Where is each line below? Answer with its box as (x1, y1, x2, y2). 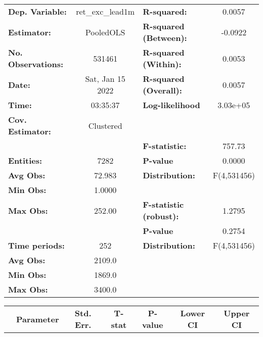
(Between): (143, 32, 187, 43)
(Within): (143, 58, 182, 70)
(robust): (143, 210, 179, 222)
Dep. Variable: (8, 6, 67, 17)
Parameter (16, 313, 59, 325)
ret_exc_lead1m (76, 6, 135, 17)
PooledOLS (85, 26, 125, 38)
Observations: (8, 58, 64, 70)
